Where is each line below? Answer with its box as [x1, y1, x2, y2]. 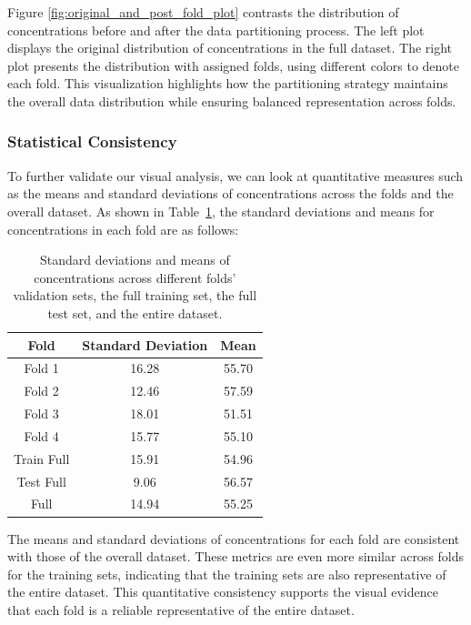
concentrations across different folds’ [34, 267, 236, 287]
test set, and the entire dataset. [47, 303, 223, 322]
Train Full [14, 449, 70, 468]
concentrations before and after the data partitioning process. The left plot [7, 20, 425, 39]
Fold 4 [24, 426, 59, 445]
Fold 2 [24, 381, 59, 400]
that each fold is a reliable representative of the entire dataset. [7, 600, 355, 619]
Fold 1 [24, 358, 59, 378]
